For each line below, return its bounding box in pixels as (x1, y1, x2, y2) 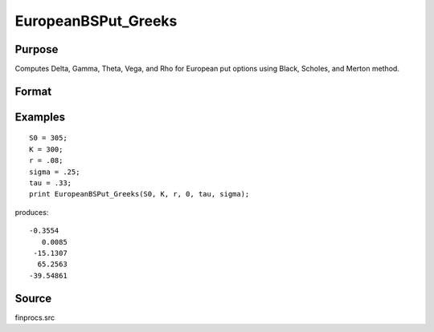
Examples (14, 110, 66, 123)
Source (14, 291, 52, 305)
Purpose (14, 43, 59, 56)
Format (14, 84, 52, 98)
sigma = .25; (29, 167, 80, 176)
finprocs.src (14, 313, 55, 322)
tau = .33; (29, 179, 72, 188)
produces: (14, 207, 49, 217)
